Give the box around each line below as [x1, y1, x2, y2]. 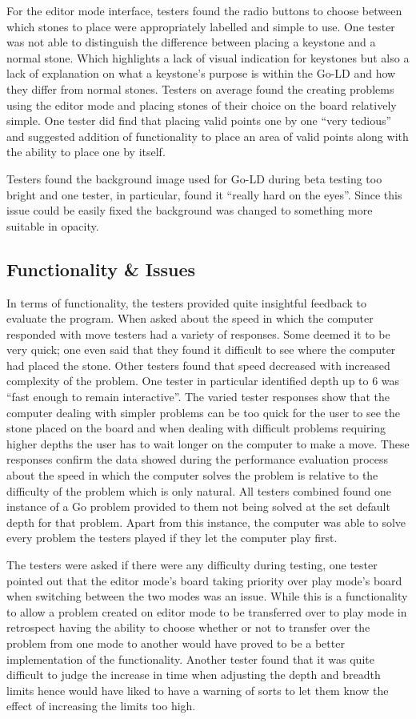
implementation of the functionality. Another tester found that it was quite [6, 650, 374, 667]
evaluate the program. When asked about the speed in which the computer [6, 310, 374, 327]
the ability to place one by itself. [6, 143, 166, 160]
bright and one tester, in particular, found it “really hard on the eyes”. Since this [6, 186, 402, 203]
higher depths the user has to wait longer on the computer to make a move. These [6, 435, 410, 452]
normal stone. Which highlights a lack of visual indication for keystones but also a [6, 49, 410, 66]
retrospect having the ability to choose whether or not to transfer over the [6, 619, 370, 636]
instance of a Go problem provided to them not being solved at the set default [6, 498, 390, 515]
